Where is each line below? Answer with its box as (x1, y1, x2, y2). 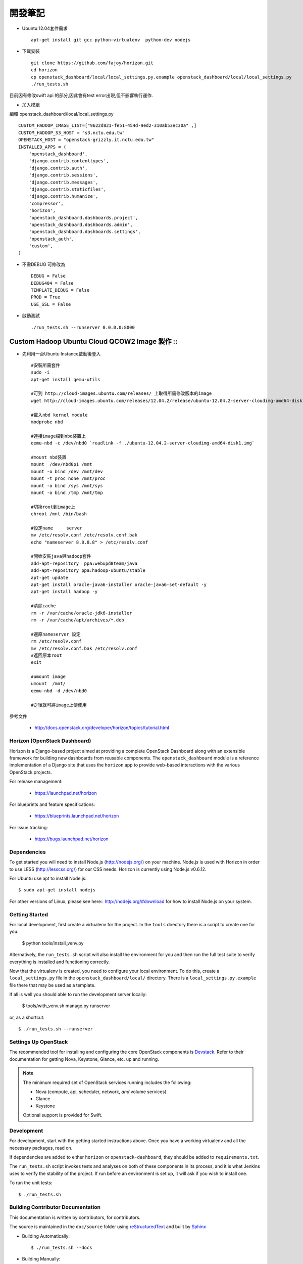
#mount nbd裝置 (31, 454, 67, 460)
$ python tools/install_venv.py (22, 940, 84, 946)
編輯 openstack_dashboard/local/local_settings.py (9, 111, 114, 117)
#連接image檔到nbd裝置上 (31, 433, 86, 439)
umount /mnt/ (31, 681, 66, 687)
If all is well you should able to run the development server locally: (9, 991, 147, 998)
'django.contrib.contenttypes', (28, 158, 109, 164)
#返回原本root (31, 652, 63, 658)
